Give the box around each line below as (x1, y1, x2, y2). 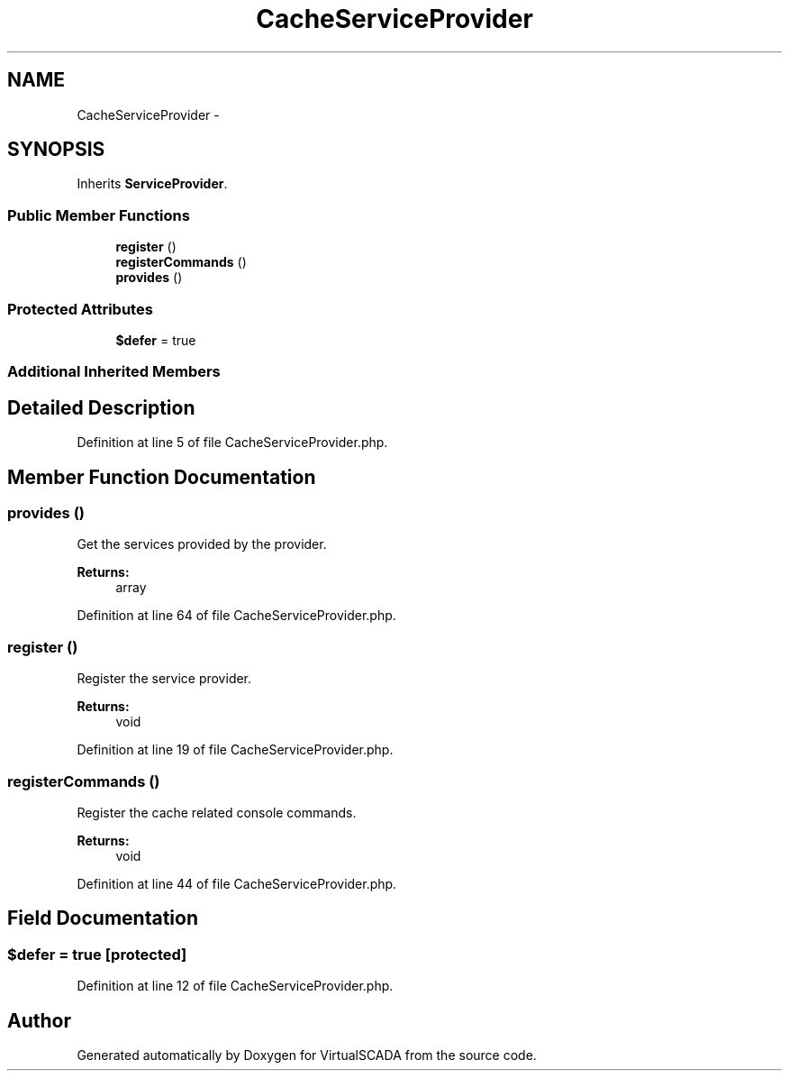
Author (7, 1009, 71, 1032)
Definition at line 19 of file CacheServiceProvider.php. (77, 742, 394, 758)
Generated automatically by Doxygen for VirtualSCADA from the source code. (77, 1046, 537, 1063)
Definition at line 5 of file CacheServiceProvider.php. (77, 434, 388, 451)
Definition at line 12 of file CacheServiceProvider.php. (77, 978, 394, 994)
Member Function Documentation (7, 465, 316, 489)
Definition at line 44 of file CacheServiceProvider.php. (77, 875, 397, 891)
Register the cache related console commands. (77, 804, 357, 820)
